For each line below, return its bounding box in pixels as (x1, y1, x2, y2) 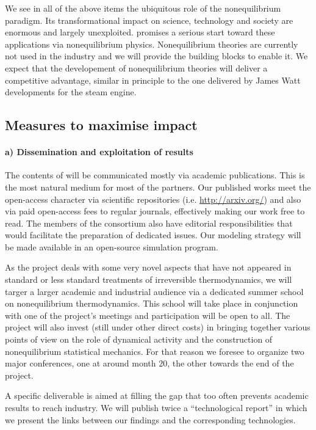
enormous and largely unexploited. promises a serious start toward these (5, 26, 275, 38)
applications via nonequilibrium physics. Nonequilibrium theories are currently (5, 37, 298, 50)
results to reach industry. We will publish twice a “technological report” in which (5, 401, 307, 414)
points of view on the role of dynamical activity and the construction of (5, 333, 273, 346)
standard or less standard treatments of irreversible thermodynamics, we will (5, 273, 292, 286)
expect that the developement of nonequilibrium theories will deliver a (5, 61, 268, 74)
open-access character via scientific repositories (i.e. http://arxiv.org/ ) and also (5, 192, 301, 205)
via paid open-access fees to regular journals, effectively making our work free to (5, 205, 305, 217)
